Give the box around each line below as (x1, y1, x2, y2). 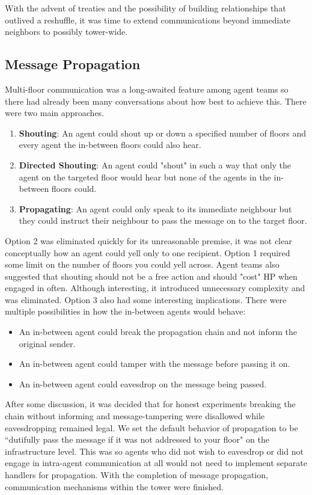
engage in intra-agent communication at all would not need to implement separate (5, 457, 307, 469)
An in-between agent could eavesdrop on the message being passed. (19, 377, 267, 390)
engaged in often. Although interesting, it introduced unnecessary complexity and (5, 281, 305, 294)
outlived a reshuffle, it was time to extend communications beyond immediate (5, 13, 291, 26)
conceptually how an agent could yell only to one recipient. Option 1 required (5, 246, 290, 259)
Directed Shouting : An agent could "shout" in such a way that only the (19, 158, 292, 171)
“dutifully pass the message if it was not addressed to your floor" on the (5, 433, 269, 446)
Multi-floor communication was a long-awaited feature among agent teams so (5, 82, 289, 95)
